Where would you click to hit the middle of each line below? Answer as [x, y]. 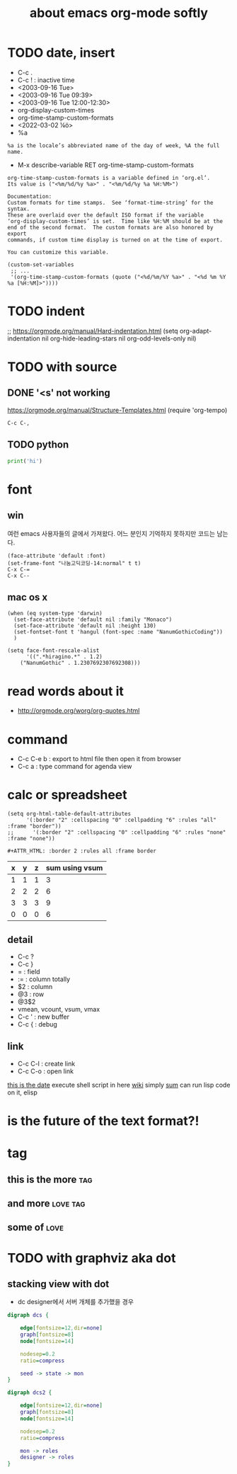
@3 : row [31, 994]
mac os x [28, 597]
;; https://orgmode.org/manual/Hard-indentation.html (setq [93, 331]
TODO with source [62, 367]
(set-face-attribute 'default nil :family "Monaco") [93, 620]
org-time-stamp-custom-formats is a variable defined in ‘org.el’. [109, 178]
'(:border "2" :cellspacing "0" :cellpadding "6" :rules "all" [121, 820]
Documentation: [30, 196]
